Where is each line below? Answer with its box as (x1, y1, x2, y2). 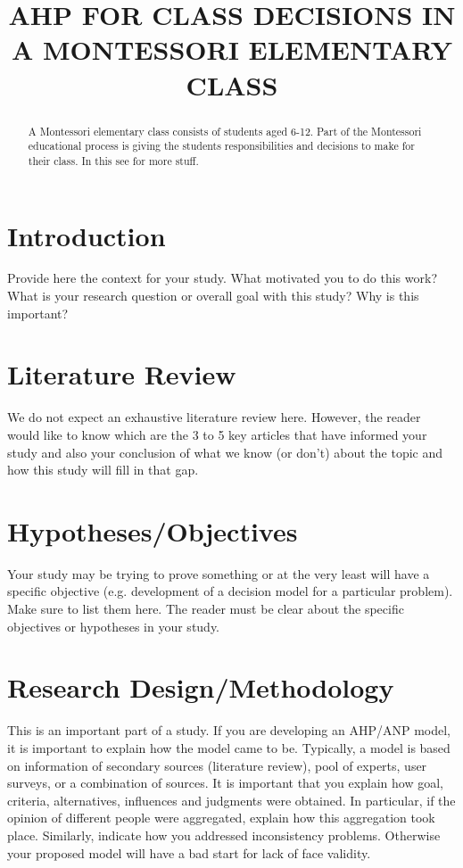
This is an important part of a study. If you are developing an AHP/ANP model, (7, 721, 451, 740)
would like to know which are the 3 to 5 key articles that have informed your (7, 425, 427, 443)
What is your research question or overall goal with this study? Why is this (7, 286, 419, 305)
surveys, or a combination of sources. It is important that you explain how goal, (7, 773, 443, 792)
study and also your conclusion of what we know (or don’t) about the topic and (7, 442, 443, 461)
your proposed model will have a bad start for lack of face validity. (7, 843, 371, 862)
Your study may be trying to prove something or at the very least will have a (7, 564, 430, 583)
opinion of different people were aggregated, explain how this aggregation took (7, 808, 435, 827)
